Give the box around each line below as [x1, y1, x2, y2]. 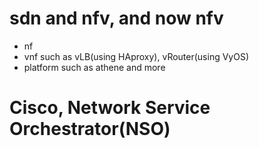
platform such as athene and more [23, 61, 166, 73]
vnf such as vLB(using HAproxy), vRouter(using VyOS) [23, 50, 250, 62]
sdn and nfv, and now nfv [9, 7, 224, 30]
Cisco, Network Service [9, 97, 211, 119]
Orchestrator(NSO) [9, 118, 171, 141]
